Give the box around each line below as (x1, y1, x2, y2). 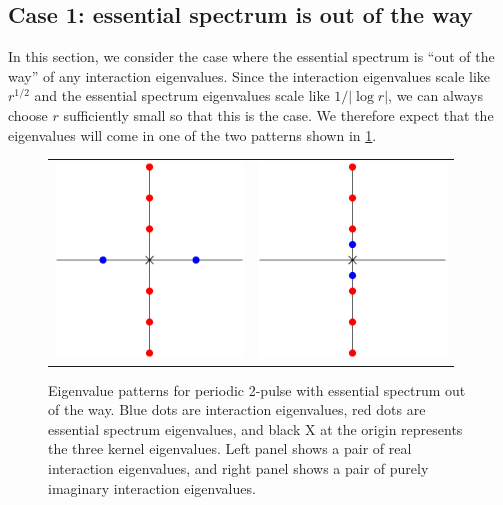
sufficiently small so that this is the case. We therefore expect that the (63, 104, 494, 125)
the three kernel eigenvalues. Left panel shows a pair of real (48, 438, 412, 459)
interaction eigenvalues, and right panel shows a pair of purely (48, 457, 429, 478)
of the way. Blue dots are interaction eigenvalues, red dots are (48, 399, 426, 420)
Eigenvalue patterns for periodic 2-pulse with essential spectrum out (48, 379, 466, 400)
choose (8, 104, 48, 125)
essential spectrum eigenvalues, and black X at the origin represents (48, 418, 463, 439)
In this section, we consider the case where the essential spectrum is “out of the (8, 46, 495, 67)
